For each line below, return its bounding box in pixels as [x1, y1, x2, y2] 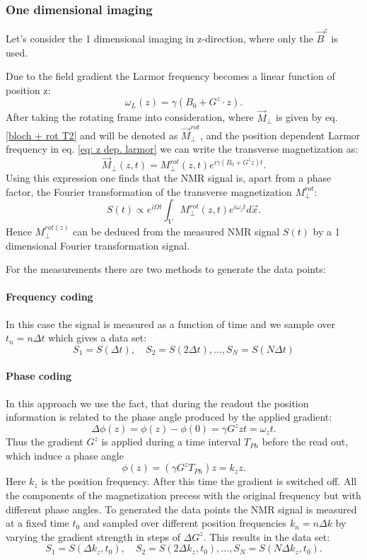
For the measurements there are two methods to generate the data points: [6, 262, 326, 276]
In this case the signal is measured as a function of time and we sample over [6, 316, 336, 331]
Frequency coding [6, 289, 93, 304]
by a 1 [313, 224, 340, 239]
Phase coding [6, 368, 71, 383]
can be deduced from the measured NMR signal [73, 224, 280, 239]
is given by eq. [276, 110, 338, 124]
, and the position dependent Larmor [199, 127, 361, 142]
